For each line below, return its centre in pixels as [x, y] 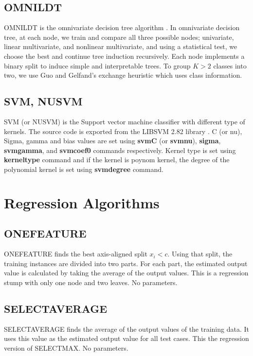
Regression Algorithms [82, 202]
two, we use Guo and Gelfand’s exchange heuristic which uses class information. [123, 75]
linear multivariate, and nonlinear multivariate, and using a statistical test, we [121, 46]
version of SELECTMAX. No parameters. [66, 348]
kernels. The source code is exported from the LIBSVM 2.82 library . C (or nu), [123, 131]
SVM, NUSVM [43, 101]
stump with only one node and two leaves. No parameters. [91, 282]
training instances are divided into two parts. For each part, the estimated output [126, 263]
